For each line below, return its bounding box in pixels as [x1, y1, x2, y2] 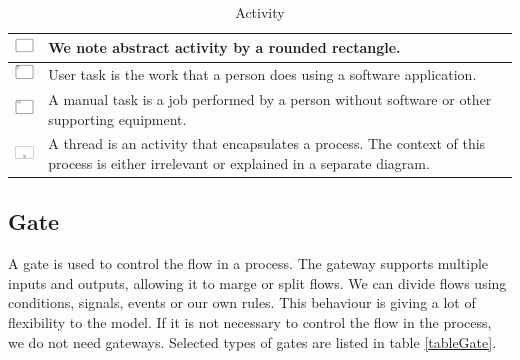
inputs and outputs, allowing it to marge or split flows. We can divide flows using [8, 272, 507, 293]
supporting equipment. [48, 108, 187, 129]
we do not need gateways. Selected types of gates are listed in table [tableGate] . [8, 331, 497, 352]
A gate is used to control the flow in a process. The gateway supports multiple [8, 253, 489, 274]
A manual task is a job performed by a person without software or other [48, 88, 492, 109]
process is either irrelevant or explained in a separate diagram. [48, 152, 430, 173]
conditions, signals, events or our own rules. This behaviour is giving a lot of [8, 292, 476, 313]
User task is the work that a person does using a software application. [48, 63, 477, 84]
